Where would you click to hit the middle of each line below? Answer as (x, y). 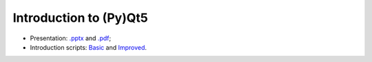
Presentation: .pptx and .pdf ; (71, 38)
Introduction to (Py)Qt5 (80, 18)
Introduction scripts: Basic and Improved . (89, 47)
